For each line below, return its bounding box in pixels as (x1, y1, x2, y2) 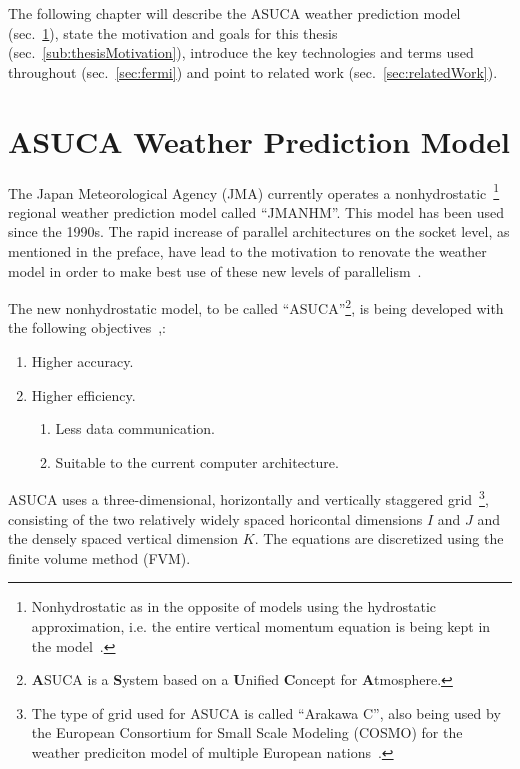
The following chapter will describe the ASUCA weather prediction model (8, 3, 461, 23)
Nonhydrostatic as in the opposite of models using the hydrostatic (31, 596, 437, 617)
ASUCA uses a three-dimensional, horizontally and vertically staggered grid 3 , (8, 486, 489, 509)
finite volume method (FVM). (8, 547, 191, 568)
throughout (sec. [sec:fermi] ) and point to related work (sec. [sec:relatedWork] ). (8, 61, 498, 82)
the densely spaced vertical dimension (8, 528, 239, 549)
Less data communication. (55, 418, 215, 439)
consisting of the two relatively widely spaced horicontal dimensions (8, 508, 423, 529)
